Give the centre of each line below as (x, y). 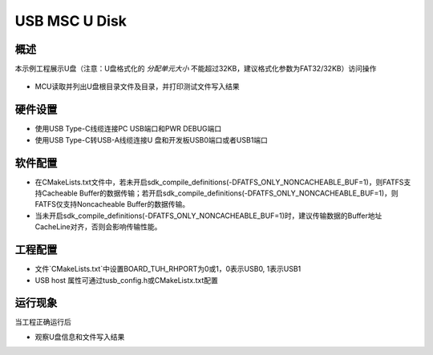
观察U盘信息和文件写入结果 (80, 337)
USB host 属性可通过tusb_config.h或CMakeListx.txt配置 (126, 280)
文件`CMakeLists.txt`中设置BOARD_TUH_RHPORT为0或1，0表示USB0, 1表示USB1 (168, 269)
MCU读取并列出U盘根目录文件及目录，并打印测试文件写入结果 (137, 87)
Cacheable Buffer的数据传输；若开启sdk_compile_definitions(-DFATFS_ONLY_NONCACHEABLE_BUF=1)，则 (220, 193)
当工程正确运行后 (43, 322)
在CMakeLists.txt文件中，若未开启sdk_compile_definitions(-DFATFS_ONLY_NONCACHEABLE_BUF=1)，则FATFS (219, 182)
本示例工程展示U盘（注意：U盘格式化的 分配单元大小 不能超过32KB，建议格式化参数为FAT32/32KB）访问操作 (196, 69)
